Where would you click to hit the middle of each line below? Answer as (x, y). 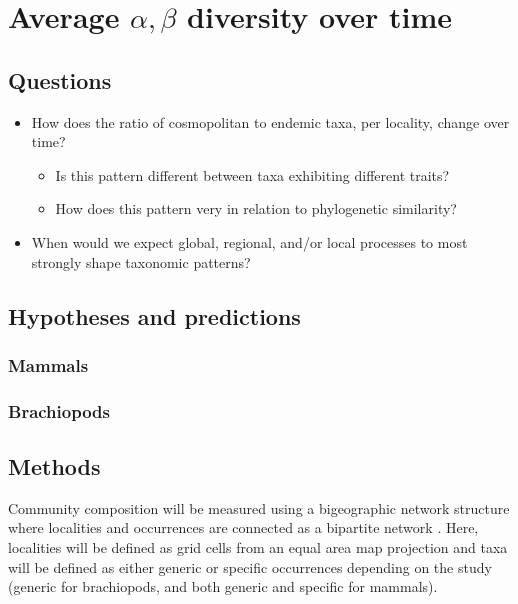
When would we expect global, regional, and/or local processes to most (249, 241)
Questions (60, 79)
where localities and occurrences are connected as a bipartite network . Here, (243, 527)
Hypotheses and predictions (154, 315)
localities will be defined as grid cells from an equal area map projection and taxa (258, 547)
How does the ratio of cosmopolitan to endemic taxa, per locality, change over (270, 121)
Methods (54, 466)
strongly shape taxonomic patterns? (141, 261)
